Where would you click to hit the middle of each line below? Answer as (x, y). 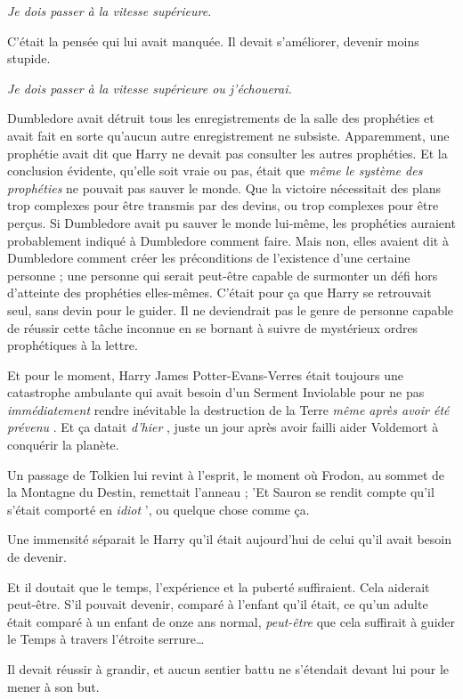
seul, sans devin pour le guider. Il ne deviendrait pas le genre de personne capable (231, 309)
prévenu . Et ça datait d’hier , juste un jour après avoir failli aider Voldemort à (223, 427)
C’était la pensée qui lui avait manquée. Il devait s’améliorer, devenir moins (213, 41)
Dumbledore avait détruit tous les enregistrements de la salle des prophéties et (221, 118)
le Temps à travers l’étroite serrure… (106, 639)
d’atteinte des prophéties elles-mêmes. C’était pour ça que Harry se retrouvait (219, 293)
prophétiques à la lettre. (73, 345)
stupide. (29, 58)
